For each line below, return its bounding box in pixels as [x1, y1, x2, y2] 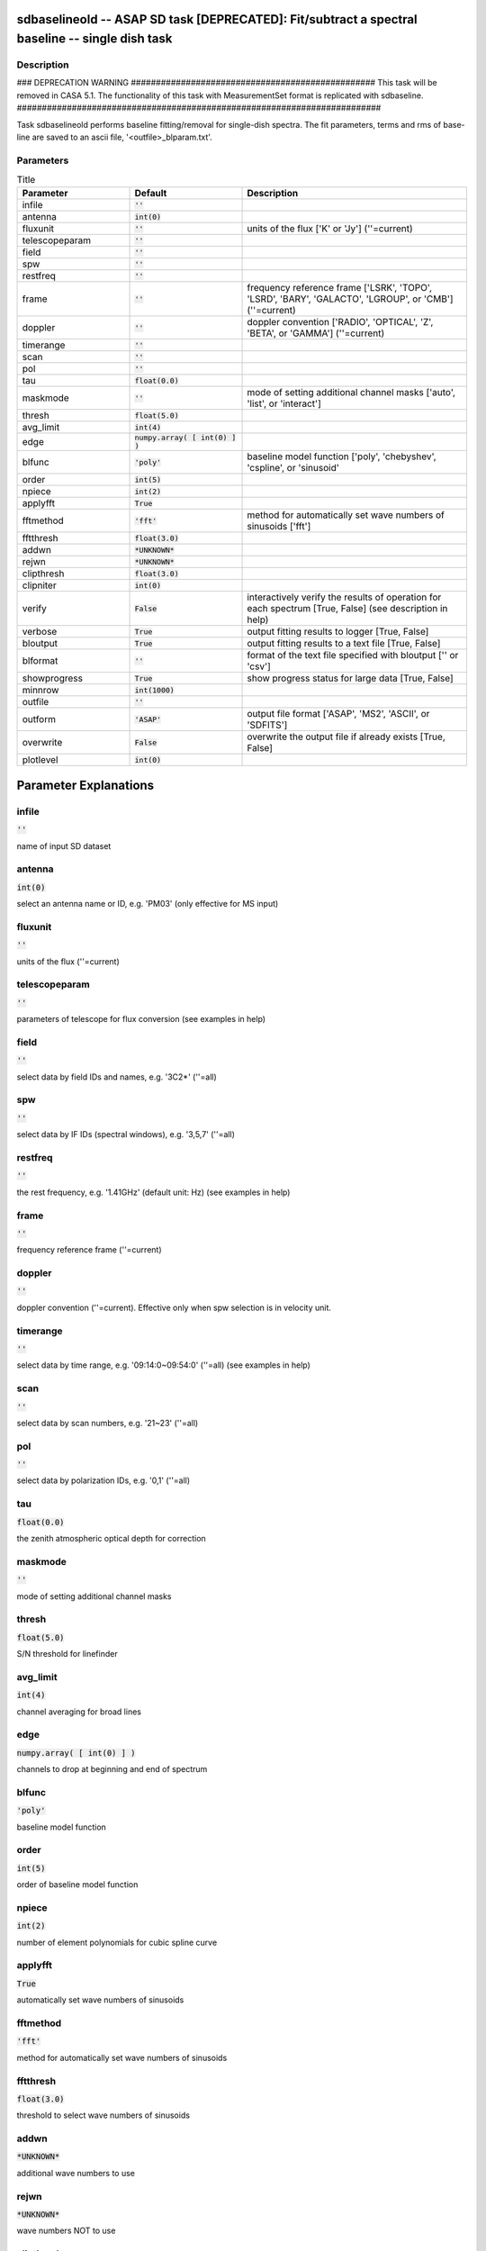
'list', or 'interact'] [247, 397, 321, 410]
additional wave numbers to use [16, 2167, 135, 2178]
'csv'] [247, 660, 272, 673]
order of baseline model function [16, 1879, 139, 1890]
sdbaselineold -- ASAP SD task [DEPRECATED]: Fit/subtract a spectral [16, 12, 418, 27]
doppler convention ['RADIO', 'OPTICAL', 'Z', [247, 316, 434, 329]
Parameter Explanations [16, 777, 155, 792]
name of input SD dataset [16, 840, 112, 851]
